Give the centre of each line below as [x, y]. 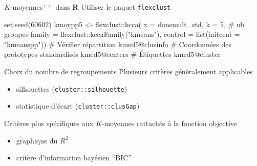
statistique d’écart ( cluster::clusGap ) [78, 106]
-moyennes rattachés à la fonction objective [169, 123]
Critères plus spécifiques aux [49, 123]
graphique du [37, 140]
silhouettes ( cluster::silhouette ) [72, 88]
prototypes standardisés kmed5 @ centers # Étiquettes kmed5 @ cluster [112, 54]
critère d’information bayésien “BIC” [74, 158]
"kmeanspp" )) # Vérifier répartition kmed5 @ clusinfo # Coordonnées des [118, 44]
